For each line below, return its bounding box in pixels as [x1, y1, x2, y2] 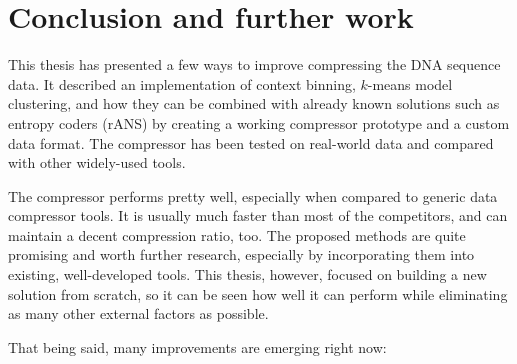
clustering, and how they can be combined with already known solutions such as [8, 93, 500, 114]
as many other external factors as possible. [8, 303, 269, 324]
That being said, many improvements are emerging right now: [8, 336, 387, 357]
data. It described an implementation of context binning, [8, 73, 356, 94]
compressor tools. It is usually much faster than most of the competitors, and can [8, 205, 508, 226]
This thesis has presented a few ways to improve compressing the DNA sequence [8, 54, 501, 75]
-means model [367, 73, 453, 94]
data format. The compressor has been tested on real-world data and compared [8, 132, 494, 153]
